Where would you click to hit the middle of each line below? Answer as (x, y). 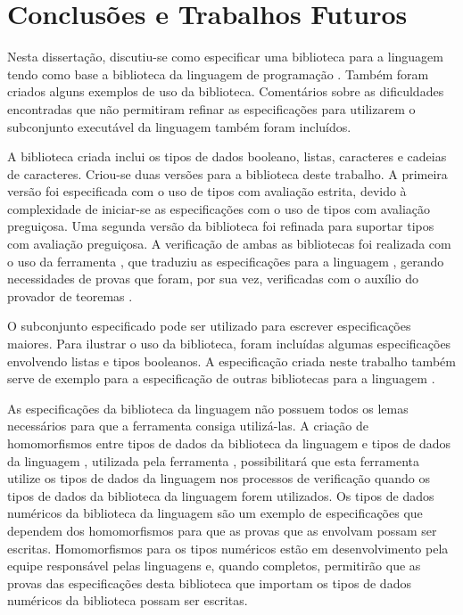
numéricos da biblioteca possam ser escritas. (128, 600)
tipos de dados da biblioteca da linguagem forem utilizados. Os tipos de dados (221, 495)
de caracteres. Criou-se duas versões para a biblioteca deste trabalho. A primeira (227, 173)
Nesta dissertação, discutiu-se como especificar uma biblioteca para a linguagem (225, 57)
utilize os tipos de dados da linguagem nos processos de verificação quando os (219, 478)
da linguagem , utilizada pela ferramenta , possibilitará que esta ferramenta (214, 460)
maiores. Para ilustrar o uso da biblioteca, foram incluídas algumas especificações (229, 344)
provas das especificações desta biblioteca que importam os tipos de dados (209, 582)
